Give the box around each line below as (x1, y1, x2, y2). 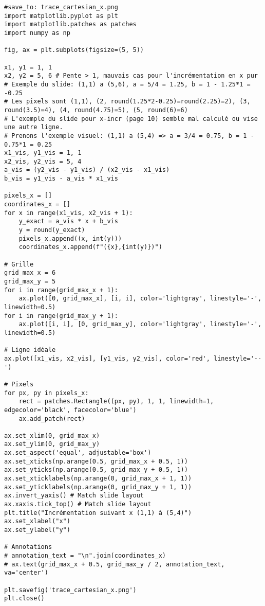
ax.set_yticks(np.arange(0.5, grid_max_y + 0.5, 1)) (4, 466, 188, 474)
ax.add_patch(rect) (18, 415, 85, 422)
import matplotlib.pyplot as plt (4, 12, 118, 20)
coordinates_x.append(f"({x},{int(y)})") (18, 243, 162, 251)
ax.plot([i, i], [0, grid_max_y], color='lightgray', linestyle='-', (18, 320, 262, 328)
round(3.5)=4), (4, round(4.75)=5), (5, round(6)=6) (4, 106, 188, 114)
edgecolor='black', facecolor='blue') (4, 406, 137, 414)
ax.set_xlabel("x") (4, 518, 70, 525)
